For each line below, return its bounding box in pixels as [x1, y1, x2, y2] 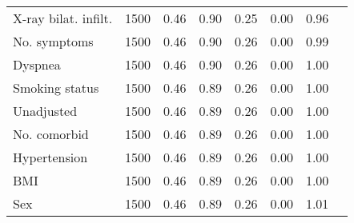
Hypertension [13, 148, 88, 166]
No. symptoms [13, 32, 94, 50]
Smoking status [13, 78, 99, 97]
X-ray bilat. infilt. [13, 9, 113, 27]
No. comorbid [13, 125, 89, 143]
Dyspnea [13, 55, 61, 74]
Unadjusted [13, 102, 78, 120]
